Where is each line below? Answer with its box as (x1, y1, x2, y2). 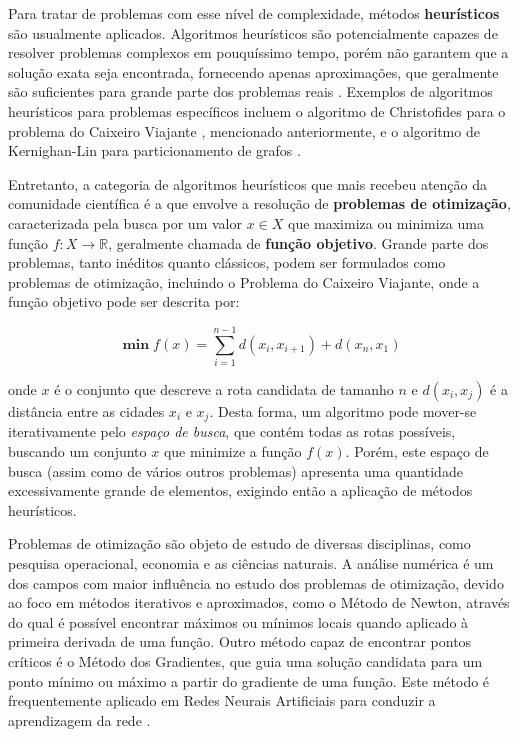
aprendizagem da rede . (8, 709, 151, 730)
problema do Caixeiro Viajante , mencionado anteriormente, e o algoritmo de (8, 120, 480, 141)
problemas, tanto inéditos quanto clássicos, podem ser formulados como (8, 252, 446, 273)
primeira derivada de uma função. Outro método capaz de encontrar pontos (8, 631, 472, 652)
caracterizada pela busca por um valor (8, 212, 242, 233)
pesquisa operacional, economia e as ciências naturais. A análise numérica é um (8, 553, 494, 574)
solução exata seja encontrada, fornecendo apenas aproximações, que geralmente (8, 61, 499, 82)
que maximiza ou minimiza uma (287, 212, 484, 233)
